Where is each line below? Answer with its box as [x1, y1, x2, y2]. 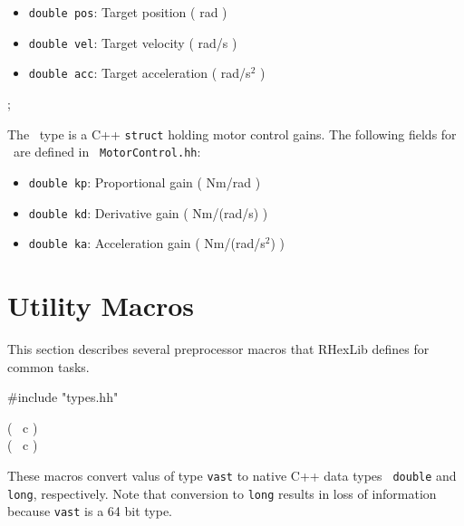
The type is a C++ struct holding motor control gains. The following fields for [7, 124, 457, 143]
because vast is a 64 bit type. [7, 502, 173, 521]
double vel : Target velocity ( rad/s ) [28, 33, 237, 52]
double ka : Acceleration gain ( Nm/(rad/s [28, 234, 266, 253]
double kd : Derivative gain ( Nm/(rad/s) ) [28, 203, 268, 222]
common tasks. [7, 357, 90, 376]
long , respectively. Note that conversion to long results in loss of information [7, 483, 437, 502]
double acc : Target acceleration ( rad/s [28, 63, 251, 82]
